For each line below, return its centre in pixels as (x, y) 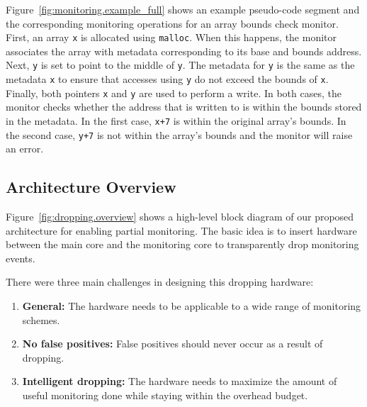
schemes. (41, 319)
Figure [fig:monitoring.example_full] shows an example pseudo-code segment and (183, 9)
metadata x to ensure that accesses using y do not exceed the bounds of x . (167, 79)
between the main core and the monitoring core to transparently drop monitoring (182, 244)
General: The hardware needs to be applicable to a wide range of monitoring (192, 306)
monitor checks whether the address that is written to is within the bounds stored (184, 107)
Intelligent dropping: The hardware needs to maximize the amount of (180, 381)
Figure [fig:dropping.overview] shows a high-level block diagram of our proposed (180, 217)
